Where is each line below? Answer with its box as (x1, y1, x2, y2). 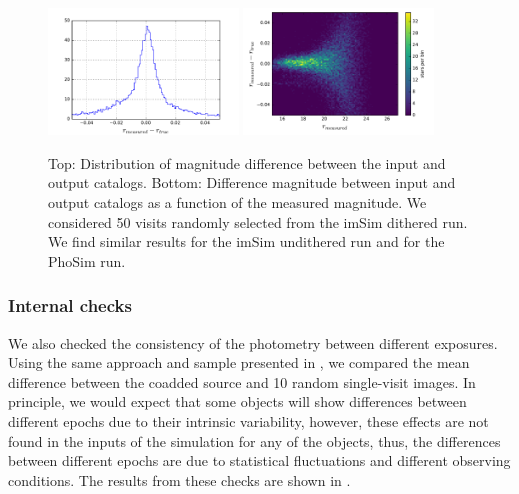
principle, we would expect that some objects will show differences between (8, 391, 467, 412)
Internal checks (8, 293, 132, 318)
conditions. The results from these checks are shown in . (8, 469, 351, 490)
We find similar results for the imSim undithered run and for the (48, 231, 445, 252)
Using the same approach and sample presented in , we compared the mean (8, 352, 470, 373)
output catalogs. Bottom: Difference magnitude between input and (48, 172, 456, 193)
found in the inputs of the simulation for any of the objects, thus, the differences (8, 430, 501, 451)
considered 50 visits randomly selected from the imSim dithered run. (48, 211, 468, 232)
